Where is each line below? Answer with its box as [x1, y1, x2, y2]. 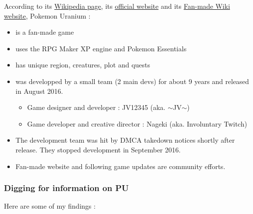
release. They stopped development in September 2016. [15, 144, 181, 154]
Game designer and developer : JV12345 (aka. [27, 102, 166, 112]
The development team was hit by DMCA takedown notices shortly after [15, 135, 235, 145]
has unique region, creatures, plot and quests [15, 60, 151, 70]
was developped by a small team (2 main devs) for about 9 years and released [15, 76, 249, 86]
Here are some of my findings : [4, 201, 96, 211]
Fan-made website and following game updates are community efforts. [15, 161, 226, 171]
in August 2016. [15, 86, 63, 96]
